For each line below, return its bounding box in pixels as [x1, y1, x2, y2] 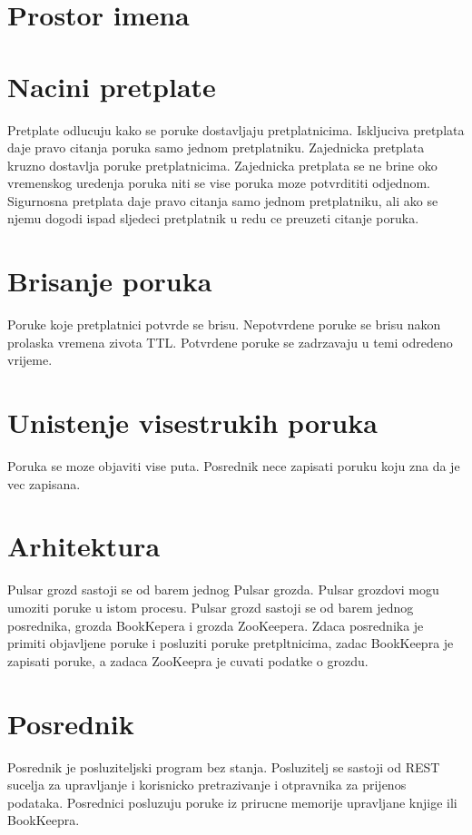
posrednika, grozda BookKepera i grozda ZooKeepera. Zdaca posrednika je [7, 615, 424, 634]
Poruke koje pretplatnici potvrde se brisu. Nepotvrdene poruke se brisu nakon [7, 315, 441, 334]
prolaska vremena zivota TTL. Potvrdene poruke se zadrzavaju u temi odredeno [7, 332, 453, 351]
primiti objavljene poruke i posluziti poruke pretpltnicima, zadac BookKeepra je [7, 634, 454, 653]
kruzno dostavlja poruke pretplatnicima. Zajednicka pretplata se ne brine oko [7, 155, 438, 174]
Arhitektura [7, 527, 161, 565]
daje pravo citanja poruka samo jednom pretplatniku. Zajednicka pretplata [7, 138, 425, 157]
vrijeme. [7, 350, 53, 369]
